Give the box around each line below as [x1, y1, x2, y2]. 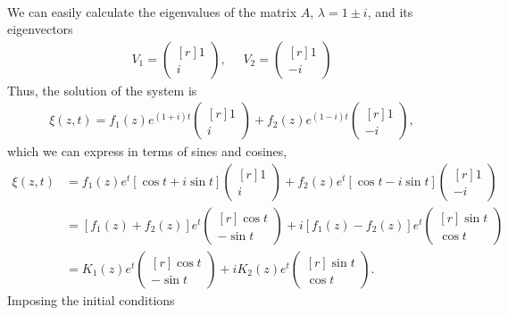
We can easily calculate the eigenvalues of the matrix [7, 2, 297, 21]
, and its [367, 2, 413, 21]
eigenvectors [7, 20, 73, 38]
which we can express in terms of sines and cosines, [7, 142, 287, 161]
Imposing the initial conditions [7, 291, 175, 310]
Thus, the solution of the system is [7, 80, 197, 99]
